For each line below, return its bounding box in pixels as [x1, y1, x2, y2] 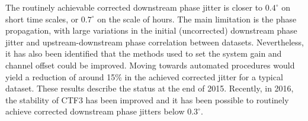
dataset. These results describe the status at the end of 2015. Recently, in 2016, [5, 82, 294, 94]
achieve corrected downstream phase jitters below [5, 105, 185, 117]
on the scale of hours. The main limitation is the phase [97, 12, 297, 25]
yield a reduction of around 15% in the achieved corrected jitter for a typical [5, 70, 283, 83]
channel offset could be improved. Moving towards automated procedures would [5, 58, 295, 71]
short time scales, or [5, 12, 79, 25]
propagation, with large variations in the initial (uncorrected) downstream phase [5, 24, 297, 37]
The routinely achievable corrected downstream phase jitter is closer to [5, 1, 263, 13]
